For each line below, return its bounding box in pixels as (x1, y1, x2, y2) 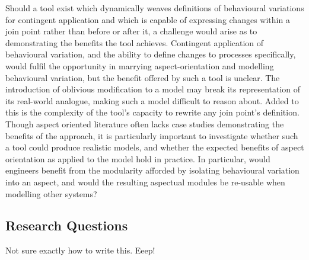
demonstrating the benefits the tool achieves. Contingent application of (5, 36, 264, 49)
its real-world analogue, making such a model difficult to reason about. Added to (5, 94, 299, 107)
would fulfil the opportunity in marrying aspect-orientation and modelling (5, 59, 274, 72)
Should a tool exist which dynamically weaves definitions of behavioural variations (5, 2, 304, 14)
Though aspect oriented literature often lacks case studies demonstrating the (5, 117, 284, 130)
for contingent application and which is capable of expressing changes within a (5, 13, 290, 25)
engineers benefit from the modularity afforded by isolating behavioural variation (5, 164, 300, 176)
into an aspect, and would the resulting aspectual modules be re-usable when (5, 175, 285, 188)
